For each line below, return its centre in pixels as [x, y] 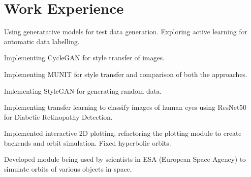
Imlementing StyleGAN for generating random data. [83, 90]
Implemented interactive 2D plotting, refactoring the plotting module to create [123, 133]
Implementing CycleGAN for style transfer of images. [84, 58]
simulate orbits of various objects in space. [68, 169]
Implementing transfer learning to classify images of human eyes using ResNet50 [125, 107]
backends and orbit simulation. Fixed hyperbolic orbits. [88, 142]
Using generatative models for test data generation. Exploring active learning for [126, 32]
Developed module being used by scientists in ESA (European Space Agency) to [125, 159]
